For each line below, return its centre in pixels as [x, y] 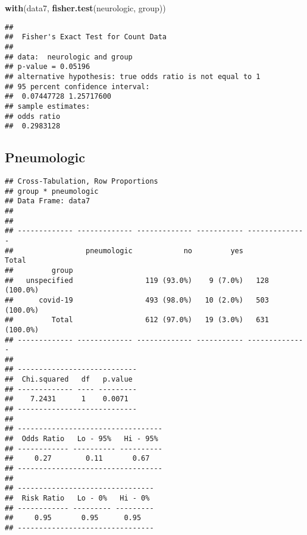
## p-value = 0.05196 [48, 67]
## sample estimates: [48, 106]
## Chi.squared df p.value [69, 380]
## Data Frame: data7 [48, 201]
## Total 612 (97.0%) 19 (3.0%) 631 [137, 320]
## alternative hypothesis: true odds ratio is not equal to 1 [133, 76]
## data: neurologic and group [69, 57]
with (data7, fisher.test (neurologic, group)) [85, 8]
